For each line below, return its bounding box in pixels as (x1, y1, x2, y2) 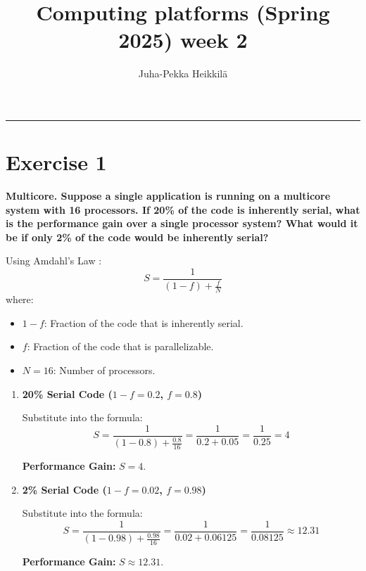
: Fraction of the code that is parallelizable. (27, 339, 214, 354)
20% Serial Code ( (22, 386, 113, 401)
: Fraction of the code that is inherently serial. (44, 315, 244, 330)
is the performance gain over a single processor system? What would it (6, 216, 358, 231)
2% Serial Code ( (22, 482, 107, 496)
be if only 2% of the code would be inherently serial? (6, 229, 269, 244)
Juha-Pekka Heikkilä (138, 66, 228, 81)
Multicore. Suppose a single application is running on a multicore (6, 188, 331, 203)
